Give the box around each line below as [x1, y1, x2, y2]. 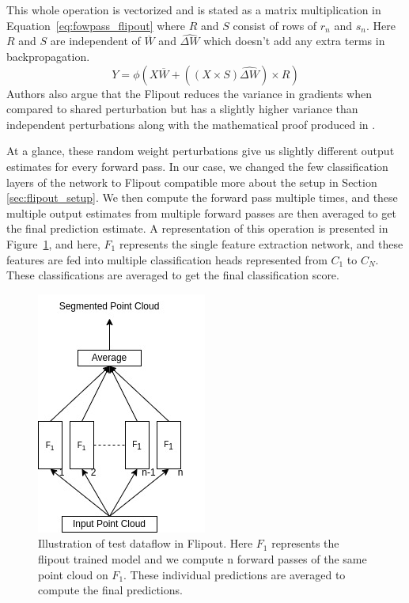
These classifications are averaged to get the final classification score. [6, 267, 339, 283]
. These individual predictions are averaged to [123, 566, 346, 582]
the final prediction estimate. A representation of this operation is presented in [6, 220, 388, 237]
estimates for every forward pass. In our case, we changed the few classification [6, 157, 388, 174]
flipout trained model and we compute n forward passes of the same [38, 550, 367, 567]
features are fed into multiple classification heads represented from [6, 251, 328, 267]
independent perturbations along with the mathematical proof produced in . [6, 116, 376, 132]
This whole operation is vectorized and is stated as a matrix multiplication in [6, 2, 381, 17]
